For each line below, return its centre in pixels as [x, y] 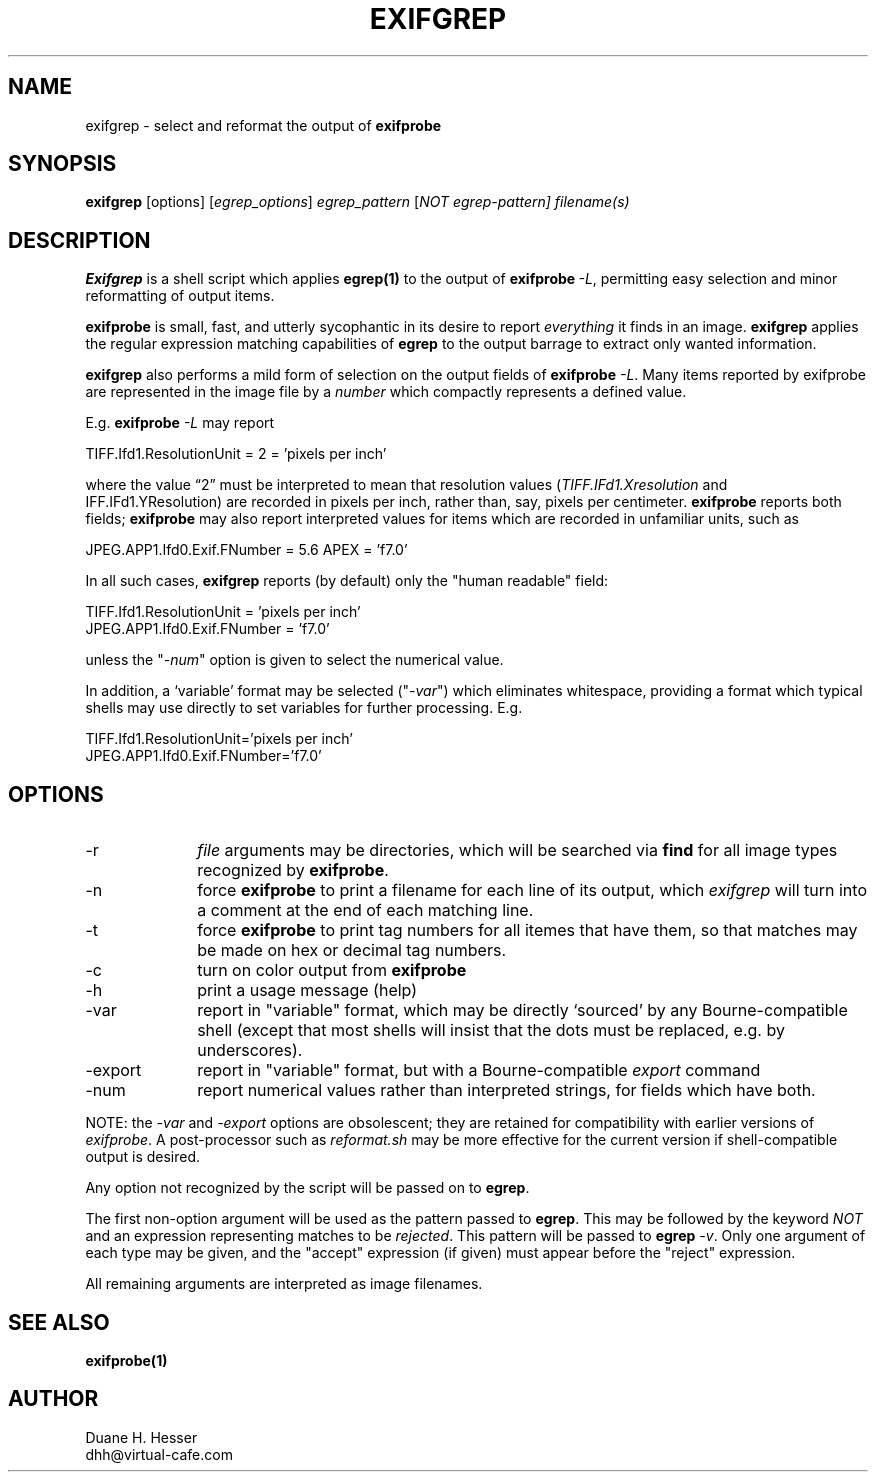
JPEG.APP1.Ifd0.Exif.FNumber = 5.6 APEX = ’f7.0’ [246, 550]
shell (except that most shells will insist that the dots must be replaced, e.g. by [491, 1030]
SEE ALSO [59, 1322]
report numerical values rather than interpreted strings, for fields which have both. [506, 1090]
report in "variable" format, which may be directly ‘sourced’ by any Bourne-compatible [522, 1010]
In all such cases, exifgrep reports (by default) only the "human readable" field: [347, 581]
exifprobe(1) [126, 1360]
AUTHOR [53, 1399]
